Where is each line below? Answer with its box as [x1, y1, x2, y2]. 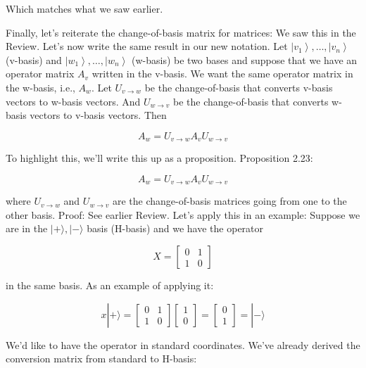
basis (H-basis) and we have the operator [87, 221, 264, 236]
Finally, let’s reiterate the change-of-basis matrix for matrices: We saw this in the [6, 25, 356, 39]
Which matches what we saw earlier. [6, 1, 163, 15]
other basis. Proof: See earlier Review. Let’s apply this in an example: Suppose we [6, 207, 360, 222]
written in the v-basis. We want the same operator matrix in [91, 66, 353, 81]
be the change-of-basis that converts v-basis [144, 80, 333, 94]
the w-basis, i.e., [6, 80, 75, 94]
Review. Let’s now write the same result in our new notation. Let [6, 39, 288, 53]
